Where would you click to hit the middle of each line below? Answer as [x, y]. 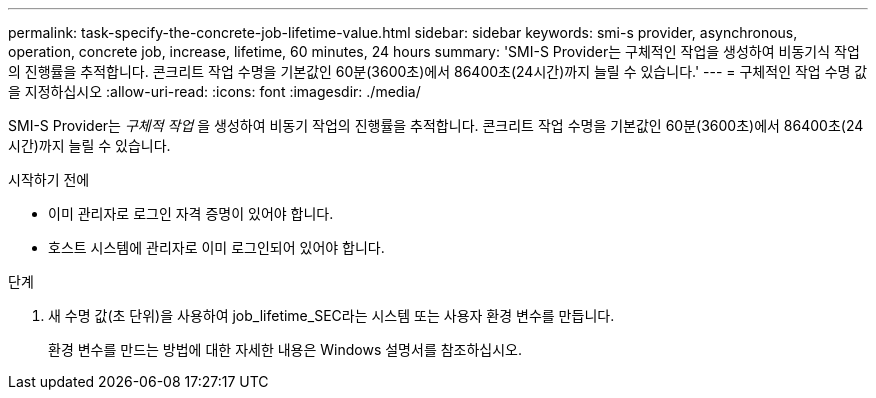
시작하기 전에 [49, 179]
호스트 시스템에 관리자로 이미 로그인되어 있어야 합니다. [216, 247]
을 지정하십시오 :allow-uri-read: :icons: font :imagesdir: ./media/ [214, 91]
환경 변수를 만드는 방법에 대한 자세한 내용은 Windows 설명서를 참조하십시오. [285, 349]
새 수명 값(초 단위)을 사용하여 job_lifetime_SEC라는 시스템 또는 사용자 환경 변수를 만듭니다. [331, 315]
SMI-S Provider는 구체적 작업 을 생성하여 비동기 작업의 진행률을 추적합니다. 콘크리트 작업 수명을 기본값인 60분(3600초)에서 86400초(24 [436, 125]
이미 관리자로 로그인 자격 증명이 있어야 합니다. [191, 213]
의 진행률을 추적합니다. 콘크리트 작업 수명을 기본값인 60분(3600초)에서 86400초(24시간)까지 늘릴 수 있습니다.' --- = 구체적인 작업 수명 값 [438, 71]
